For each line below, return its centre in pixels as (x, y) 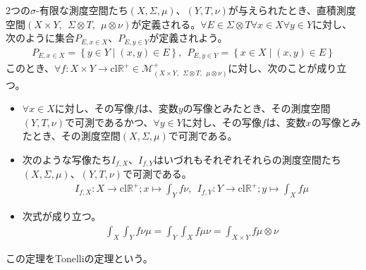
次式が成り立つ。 (62, 216)
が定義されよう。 (188, 38)
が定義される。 (166, 24)
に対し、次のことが (273, 68)
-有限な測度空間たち (82, 10)
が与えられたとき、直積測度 (292, 10)
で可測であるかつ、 (109, 122)
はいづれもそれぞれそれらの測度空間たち (247, 159)
